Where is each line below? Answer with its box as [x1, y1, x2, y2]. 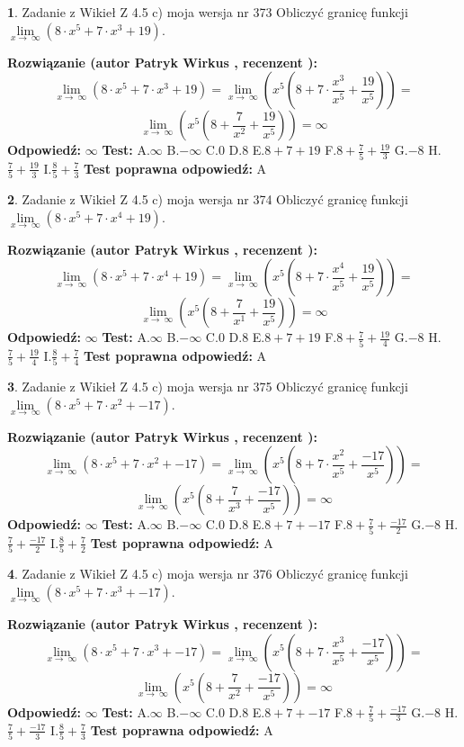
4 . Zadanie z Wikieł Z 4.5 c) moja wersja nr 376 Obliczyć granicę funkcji [7, 564, 408, 583]
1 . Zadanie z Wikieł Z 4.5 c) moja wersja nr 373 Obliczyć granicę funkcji [7, 3, 408, 21]
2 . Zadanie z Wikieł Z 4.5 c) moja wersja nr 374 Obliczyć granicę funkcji [7, 190, 408, 209]
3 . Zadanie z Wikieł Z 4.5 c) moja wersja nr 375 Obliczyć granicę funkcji [7, 377, 408, 396]
